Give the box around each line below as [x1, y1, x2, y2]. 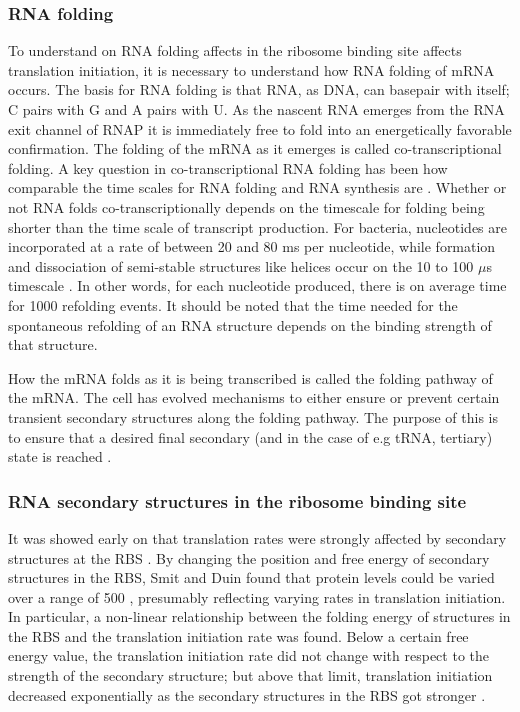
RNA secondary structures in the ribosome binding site [8, 488, 467, 513]
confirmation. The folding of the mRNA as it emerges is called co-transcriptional [8, 138, 502, 159]
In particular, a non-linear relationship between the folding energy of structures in [8, 606, 511, 627]
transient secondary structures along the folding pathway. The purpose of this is [8, 406, 498, 427]
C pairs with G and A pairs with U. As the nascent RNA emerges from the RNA [8, 99, 505, 119]
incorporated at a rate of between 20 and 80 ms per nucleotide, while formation [8, 236, 496, 257]
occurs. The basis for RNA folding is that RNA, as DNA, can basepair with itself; [8, 79, 510, 100]
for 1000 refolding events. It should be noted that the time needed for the [8, 294, 458, 315]
